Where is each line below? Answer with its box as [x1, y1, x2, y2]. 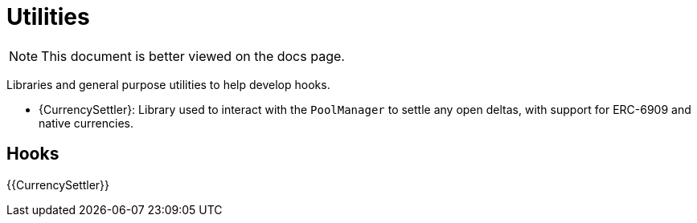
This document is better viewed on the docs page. [41, 47, 345, 64]
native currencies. [39, 116, 134, 130]
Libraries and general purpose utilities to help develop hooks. [6, 77, 330, 91]
